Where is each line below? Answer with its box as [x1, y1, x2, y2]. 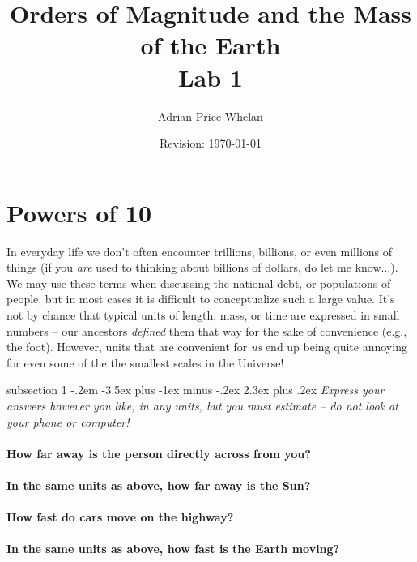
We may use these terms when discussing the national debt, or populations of [6, 274, 391, 291]
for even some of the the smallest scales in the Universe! [6, 354, 284, 371]
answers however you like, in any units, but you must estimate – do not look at [6, 397, 398, 414]
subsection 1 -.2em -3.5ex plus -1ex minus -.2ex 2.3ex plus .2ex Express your [6, 381, 385, 398]
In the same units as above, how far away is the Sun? [6, 476, 311, 493]
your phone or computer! [6, 413, 130, 430]
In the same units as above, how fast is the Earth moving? [6, 540, 340, 557]
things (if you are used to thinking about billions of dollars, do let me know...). [6, 259, 398, 276]
